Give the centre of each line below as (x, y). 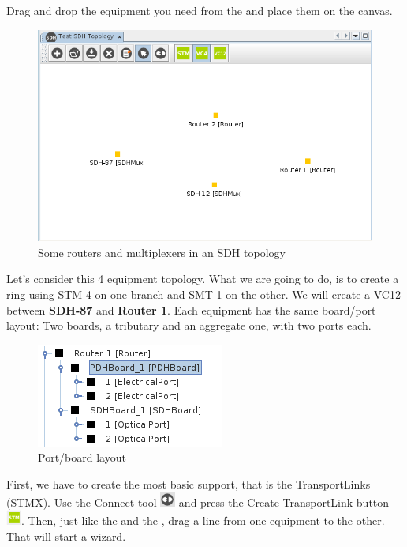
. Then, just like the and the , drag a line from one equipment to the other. (203, 521)
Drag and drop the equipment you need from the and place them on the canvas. (200, 10)
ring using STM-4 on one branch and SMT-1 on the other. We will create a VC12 (203, 294)
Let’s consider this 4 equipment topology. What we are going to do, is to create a (203, 279)
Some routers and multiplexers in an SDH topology (162, 252)
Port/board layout (82, 457)
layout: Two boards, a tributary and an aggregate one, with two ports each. (189, 325)
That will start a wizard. (66, 536)
